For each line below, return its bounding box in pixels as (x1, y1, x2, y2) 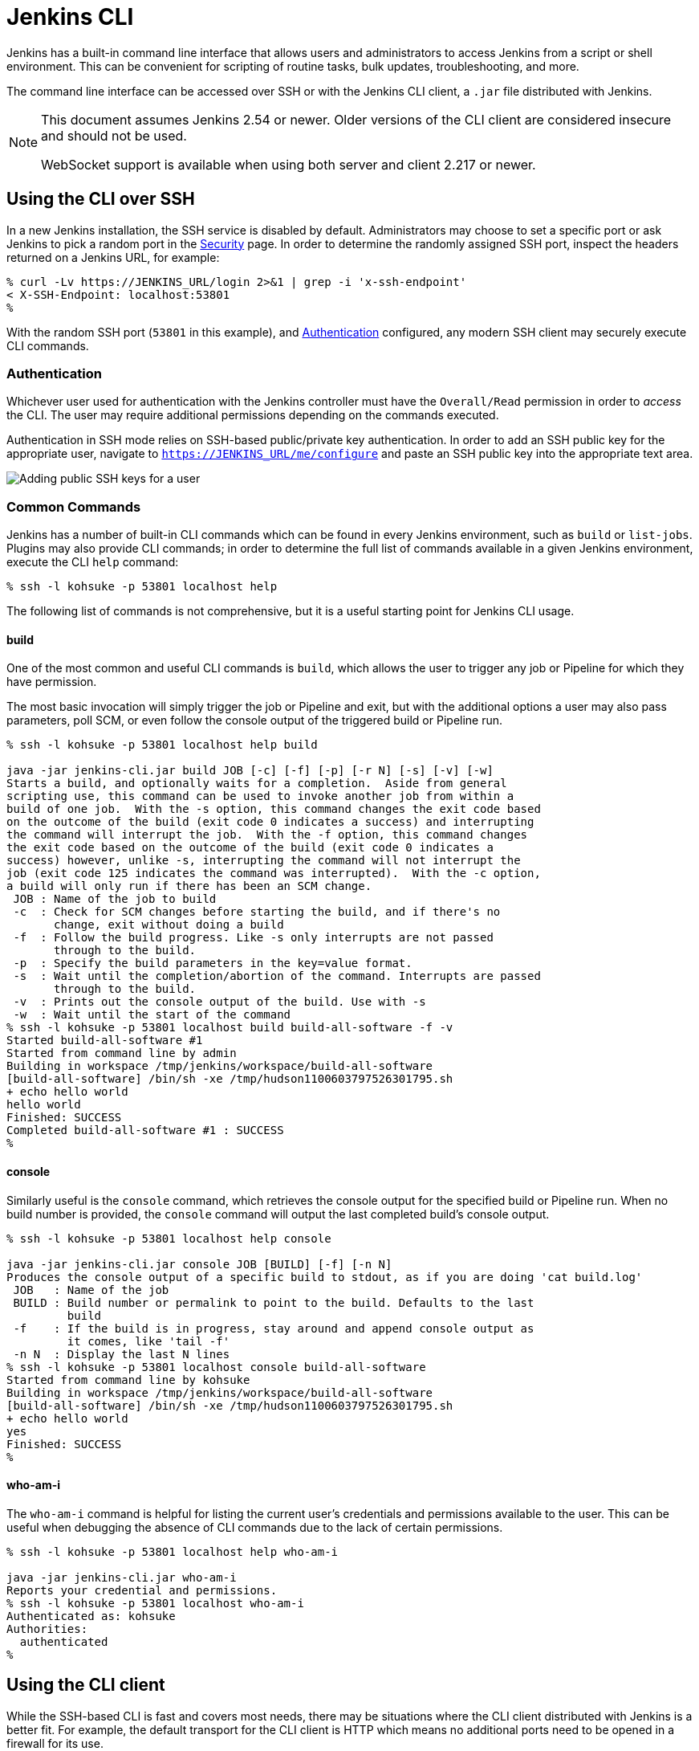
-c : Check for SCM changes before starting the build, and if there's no (13, 905, 501, 919)
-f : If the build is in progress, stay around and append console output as (13, 1321, 534, 1335)
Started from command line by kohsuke (6, 1373, 250, 1386)
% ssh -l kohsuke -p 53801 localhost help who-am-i (6, 1545, 339, 1558)
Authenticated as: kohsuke (6, 1609, 176, 1622)
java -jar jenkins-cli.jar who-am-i (6, 1570, 237, 1584)
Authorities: (6, 1622, 88, 1635)
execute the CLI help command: (6, 555, 179, 569)
